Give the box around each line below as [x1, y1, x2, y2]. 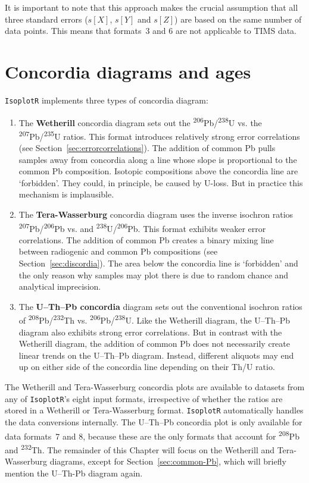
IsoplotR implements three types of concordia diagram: [5, 93, 208, 106]
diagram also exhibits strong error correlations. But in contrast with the [18, 325, 282, 338]
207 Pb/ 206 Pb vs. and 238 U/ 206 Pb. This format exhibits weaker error [18, 220, 266, 234]
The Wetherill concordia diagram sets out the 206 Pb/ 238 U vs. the [18, 114, 262, 128]
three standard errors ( [5, 12, 88, 25]
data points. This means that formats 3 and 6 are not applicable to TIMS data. [5, 24, 297, 37]
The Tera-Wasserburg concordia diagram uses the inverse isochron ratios [18, 208, 294, 221]
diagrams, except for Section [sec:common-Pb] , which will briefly [49, 455, 286, 468]
